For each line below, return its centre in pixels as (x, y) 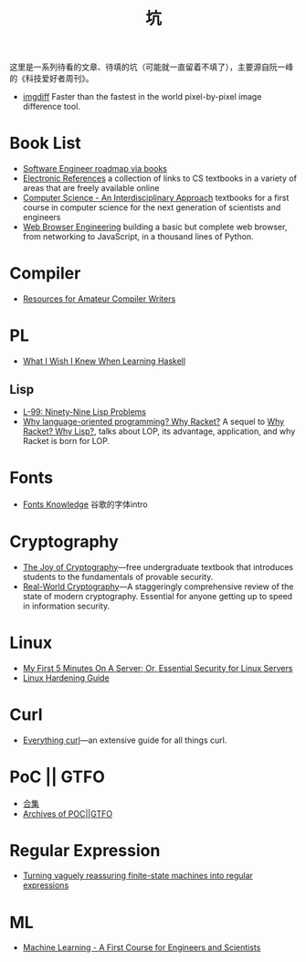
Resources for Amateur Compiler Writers (99, 299)
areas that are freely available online (91, 188)
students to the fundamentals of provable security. (118, 576)
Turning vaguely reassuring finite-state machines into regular (138, 876)
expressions (46, 885)
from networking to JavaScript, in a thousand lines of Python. (138, 237)
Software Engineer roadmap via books (95, 169)
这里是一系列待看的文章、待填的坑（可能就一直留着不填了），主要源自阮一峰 (152, 67)
